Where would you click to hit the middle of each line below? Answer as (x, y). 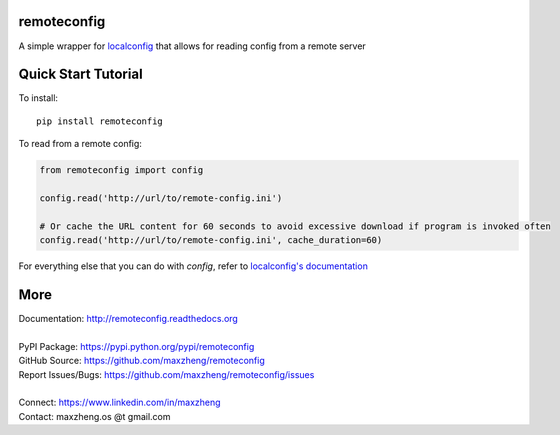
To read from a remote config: (80, 144)
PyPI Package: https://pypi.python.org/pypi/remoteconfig (136, 346)
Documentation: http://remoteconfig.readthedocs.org (128, 319)
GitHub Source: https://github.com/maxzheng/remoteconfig (141, 361)
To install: (38, 98)
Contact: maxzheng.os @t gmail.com (94, 416)
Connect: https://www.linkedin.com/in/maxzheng (119, 402)
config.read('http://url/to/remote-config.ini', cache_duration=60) (211, 240)
